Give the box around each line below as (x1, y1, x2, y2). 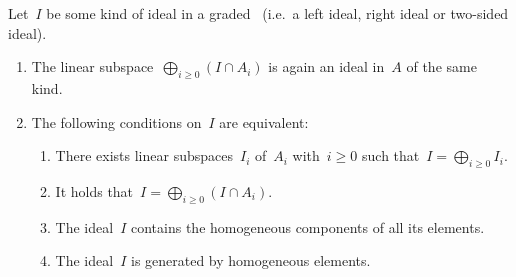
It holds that (55, 180, 134, 201)
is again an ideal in (268, 56, 385, 77)
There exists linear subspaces (55, 145, 233, 166)
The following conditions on (31, 111, 202, 132)
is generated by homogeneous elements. (130, 250, 371, 271)
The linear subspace (31, 56, 154, 77)
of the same (406, 56, 477, 77)
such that (362, 145, 420, 166)
